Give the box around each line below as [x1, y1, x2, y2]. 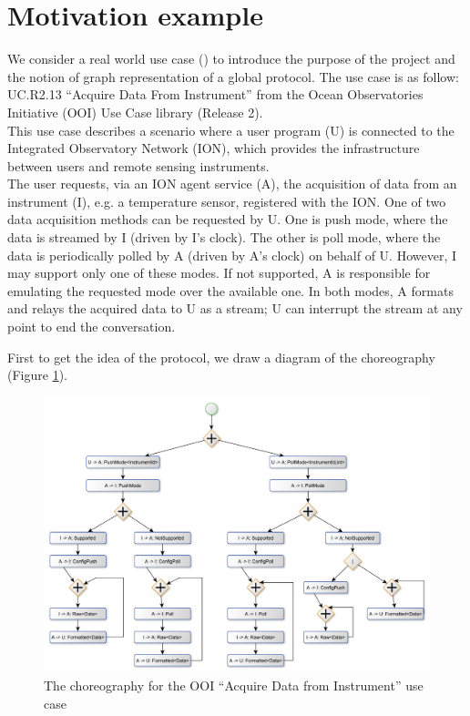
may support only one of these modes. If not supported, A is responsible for [7, 263, 431, 282]
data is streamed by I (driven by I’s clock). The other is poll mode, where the [7, 228, 441, 247]
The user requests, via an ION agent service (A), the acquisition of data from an [7, 174, 457, 193]
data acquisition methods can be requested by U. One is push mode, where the [7, 210, 448, 229]
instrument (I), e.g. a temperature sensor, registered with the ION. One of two [7, 191, 446, 210]
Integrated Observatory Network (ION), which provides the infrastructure [7, 138, 420, 158]
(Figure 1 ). [7, 365, 67, 384]
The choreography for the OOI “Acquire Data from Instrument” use [44, 676, 424, 695]
